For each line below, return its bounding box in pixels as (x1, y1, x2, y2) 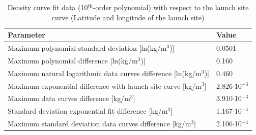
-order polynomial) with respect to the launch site (93, 2, 249, 12)
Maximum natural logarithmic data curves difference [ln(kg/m (8, 68, 202, 78)
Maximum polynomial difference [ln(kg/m (8, 55, 138, 65)
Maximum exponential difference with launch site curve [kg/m (8, 80, 202, 91)
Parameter (8, 29, 45, 40)
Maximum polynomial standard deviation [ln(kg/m (8, 43, 167, 53)
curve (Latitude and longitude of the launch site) (51, 12, 205, 22)
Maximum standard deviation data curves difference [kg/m (8, 118, 191, 129)
